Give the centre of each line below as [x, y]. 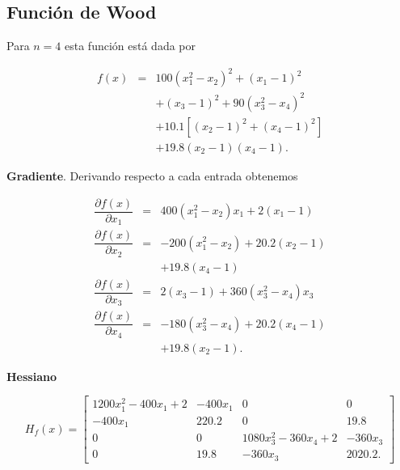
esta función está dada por [131, 46]
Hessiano [32, 376]
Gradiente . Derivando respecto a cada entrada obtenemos [152, 175]
